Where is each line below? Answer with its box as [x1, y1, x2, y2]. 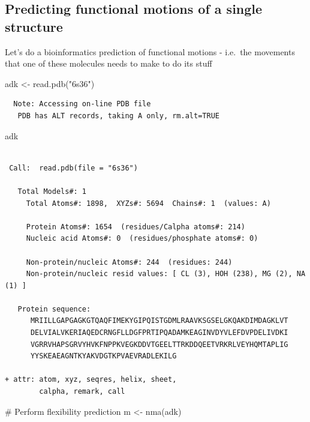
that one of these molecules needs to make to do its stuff [5, 57, 212, 70]
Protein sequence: [17, 304, 91, 313]
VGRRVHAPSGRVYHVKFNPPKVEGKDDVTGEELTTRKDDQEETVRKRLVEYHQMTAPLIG [30, 340, 288, 349]
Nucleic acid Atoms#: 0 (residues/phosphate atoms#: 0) [26, 234, 258, 243]
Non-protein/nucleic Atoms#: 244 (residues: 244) [26, 258, 233, 267]
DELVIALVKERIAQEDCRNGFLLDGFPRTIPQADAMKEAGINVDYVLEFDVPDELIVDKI [30, 328, 288, 337]
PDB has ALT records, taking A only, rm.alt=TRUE [17, 111, 219, 120]
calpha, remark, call [39, 387, 125, 396]
